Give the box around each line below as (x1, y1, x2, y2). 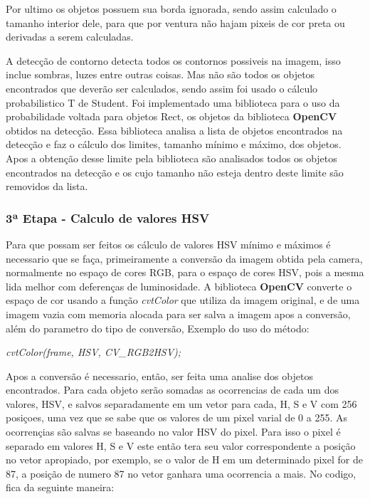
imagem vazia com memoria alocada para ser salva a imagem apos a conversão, (6, 306, 351, 321)
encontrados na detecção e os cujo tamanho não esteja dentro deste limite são (6, 164, 344, 179)
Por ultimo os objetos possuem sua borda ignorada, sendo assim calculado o (6, 1, 337, 16)
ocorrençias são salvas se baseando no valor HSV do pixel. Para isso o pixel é (6, 424, 341, 439)
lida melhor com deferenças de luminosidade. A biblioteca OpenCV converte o (6, 278, 352, 293)
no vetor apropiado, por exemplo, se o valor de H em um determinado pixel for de (6, 452, 363, 467)
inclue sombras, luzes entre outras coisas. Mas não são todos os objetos (6, 67, 315, 82)
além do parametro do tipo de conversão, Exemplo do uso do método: (6, 320, 310, 335)
